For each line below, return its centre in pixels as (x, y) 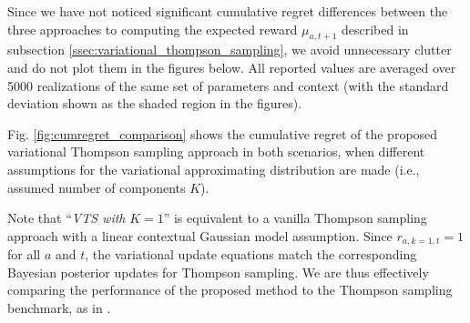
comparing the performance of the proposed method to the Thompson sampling (230, 290)
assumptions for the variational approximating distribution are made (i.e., (214, 169)
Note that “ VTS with (66, 218)
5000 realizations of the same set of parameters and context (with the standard (228, 85)
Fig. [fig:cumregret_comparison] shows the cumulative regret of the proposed (223, 133)
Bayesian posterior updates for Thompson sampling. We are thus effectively (218, 272)
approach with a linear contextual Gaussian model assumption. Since (200, 235)
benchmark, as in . (59, 307)
